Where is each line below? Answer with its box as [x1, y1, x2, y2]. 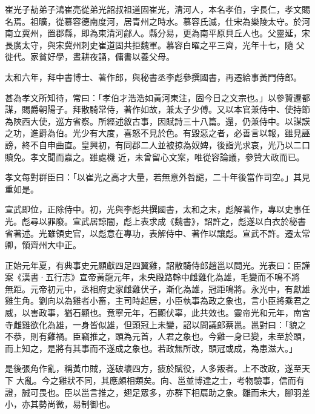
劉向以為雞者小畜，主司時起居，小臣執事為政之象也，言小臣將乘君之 [38, 294, 310, 307]
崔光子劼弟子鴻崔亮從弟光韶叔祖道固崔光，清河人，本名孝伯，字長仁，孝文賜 [5, 3, 310, 15]
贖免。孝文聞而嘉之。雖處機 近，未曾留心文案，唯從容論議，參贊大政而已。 [5, 150, 305, 163]
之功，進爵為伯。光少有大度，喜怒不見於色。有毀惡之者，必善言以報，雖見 [5, 126, 302, 139]
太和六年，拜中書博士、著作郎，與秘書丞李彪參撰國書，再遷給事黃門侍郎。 [5, 70, 302, 83]
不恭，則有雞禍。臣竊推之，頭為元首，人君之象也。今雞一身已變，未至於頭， [5, 330, 310, 343]
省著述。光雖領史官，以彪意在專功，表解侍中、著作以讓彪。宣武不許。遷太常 [5, 226, 310, 239]
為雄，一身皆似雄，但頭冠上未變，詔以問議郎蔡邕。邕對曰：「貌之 [47, 318, 306, 330]
